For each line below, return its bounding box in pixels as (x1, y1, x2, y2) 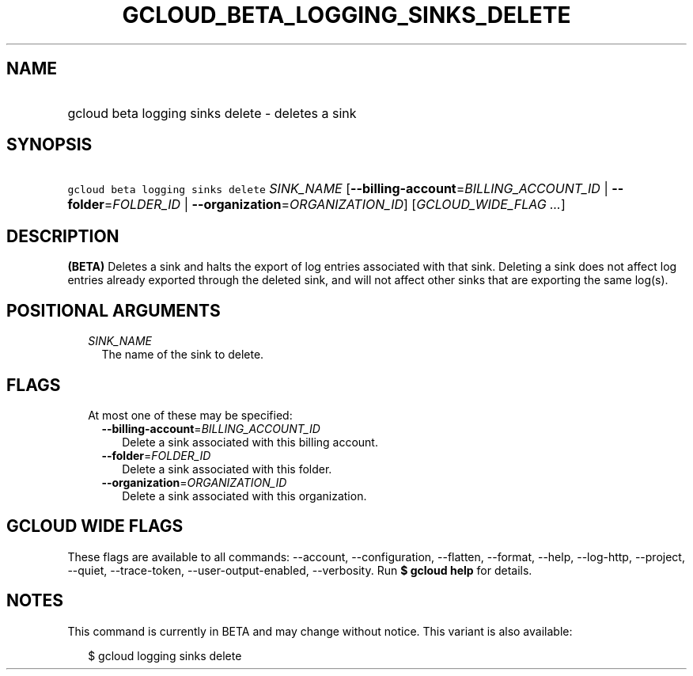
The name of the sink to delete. (101, 347, 264, 362)
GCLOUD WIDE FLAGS (6, 516, 184, 537)
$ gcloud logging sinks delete (88, 648, 242, 663)
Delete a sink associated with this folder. (122, 461, 332, 476)
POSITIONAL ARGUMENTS (6, 300, 221, 321)
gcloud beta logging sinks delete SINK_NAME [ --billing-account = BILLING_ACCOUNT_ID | (67, 180, 608, 197)
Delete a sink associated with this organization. (122, 488, 367, 503)
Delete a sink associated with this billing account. (122, 435, 378, 449)
